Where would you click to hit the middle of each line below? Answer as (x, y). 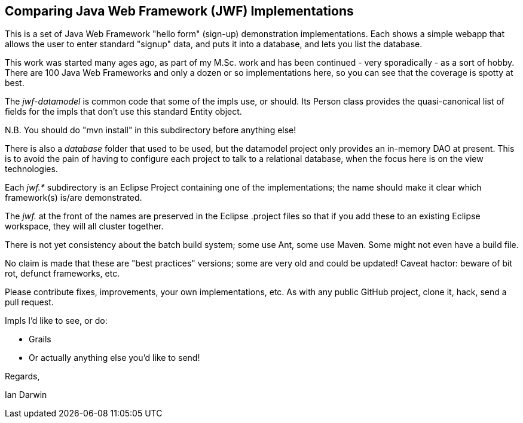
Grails (40, 339)
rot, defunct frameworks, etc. (62, 274)
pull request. (29, 302)
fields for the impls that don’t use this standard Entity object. (123, 112)
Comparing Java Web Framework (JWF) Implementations (179, 11)
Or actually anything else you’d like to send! (114, 358)
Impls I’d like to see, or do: (56, 321)
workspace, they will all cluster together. (84, 226)
